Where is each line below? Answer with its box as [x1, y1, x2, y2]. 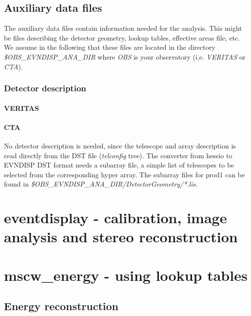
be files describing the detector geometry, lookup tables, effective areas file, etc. [4, 32, 240, 42]
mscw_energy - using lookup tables [4, 265, 248, 285]
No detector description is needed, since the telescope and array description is [4, 141, 236, 150]
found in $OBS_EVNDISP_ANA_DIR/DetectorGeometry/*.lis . [4, 179, 198, 189]
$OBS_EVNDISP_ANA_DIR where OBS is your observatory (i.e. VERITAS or [4, 51, 246, 62]
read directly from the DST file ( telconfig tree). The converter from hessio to [4, 150, 232, 160]
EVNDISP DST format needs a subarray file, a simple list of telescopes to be [4, 160, 234, 170]
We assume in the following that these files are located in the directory [4, 42, 215, 52]
